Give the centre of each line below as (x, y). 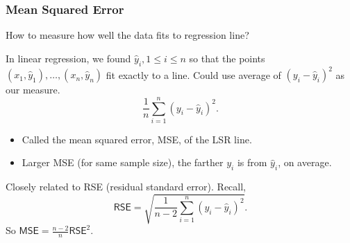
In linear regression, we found (68, 58)
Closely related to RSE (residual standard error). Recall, (126, 187)
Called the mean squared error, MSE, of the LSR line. (137, 139)
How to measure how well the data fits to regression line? (127, 35)
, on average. (305, 162)
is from (252, 162)
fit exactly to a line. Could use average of (193, 74)
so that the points (227, 58)
